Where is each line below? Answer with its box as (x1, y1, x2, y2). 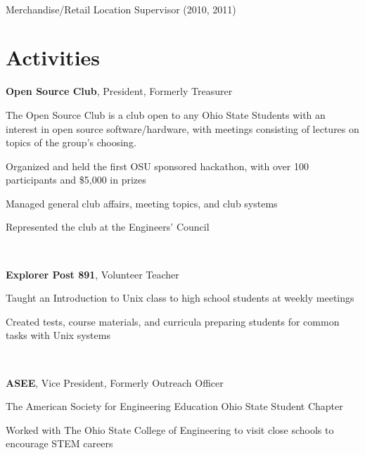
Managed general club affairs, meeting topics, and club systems (6, 196, 278, 210)
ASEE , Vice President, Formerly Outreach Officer (6, 375, 224, 390)
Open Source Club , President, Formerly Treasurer (6, 84, 233, 98)
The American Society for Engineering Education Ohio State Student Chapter (6, 399, 343, 414)
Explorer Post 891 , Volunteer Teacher (6, 267, 179, 281)
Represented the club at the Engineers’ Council (6, 219, 210, 234)
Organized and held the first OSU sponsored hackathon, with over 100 (6, 158, 309, 173)
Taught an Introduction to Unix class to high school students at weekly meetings (6, 290, 354, 305)
